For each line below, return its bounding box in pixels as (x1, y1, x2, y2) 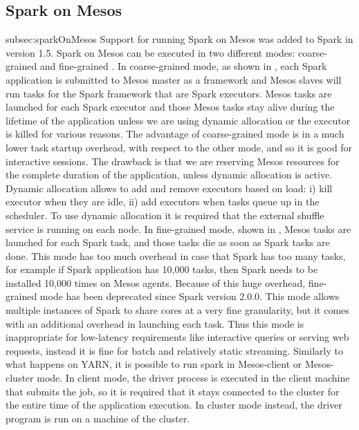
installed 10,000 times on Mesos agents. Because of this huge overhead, (6, 275, 306, 290)
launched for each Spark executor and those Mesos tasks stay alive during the (6, 100, 335, 114)
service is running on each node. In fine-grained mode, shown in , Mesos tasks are (6, 221, 351, 236)
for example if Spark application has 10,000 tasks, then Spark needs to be (6, 262, 318, 277)
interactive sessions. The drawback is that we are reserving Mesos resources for (6, 153, 340, 168)
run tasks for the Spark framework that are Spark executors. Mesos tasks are (6, 86, 332, 100)
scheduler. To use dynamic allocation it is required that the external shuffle (6, 207, 324, 222)
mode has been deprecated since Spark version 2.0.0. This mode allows (39, 289, 340, 303)
